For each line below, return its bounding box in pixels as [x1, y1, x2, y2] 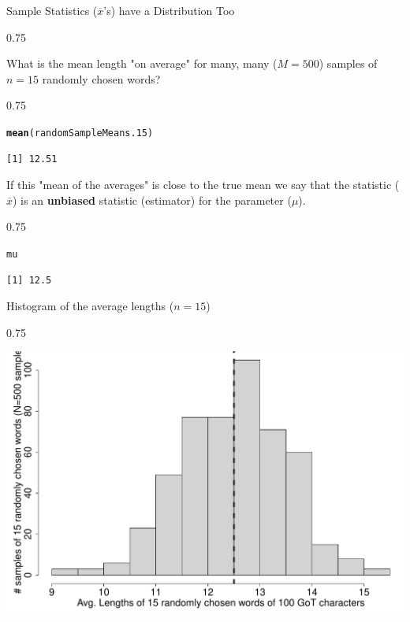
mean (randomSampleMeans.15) [6, 127, 154, 139]
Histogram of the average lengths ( [6, 298, 174, 314]
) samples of [319, 55, 378, 72]
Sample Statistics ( [6, 2, 98, 18]
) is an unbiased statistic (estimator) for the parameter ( [13, 191, 292, 208]
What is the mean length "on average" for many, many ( [6, 55, 278, 72]
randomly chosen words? [42, 70, 161, 87]
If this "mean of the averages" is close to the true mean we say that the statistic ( [6, 176, 400, 193]
